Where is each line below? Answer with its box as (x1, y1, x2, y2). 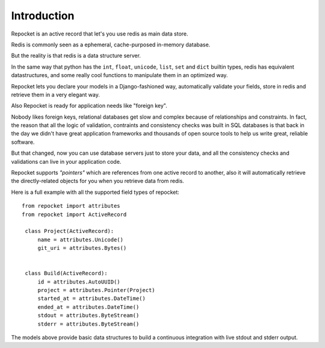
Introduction (11, 9, 75, 22)
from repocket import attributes (22, 202, 120, 210)
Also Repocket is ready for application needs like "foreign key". (11, 102, 168, 110)
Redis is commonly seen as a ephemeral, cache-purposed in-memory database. (11, 41, 211, 48)
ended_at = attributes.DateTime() (37, 303, 140, 310)
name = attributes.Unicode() (37, 236, 123, 243)
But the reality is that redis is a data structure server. (11, 52, 141, 60)
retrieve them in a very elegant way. (11, 91, 101, 98)
